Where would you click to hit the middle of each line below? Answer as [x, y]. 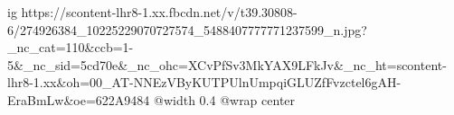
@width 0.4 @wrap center [225, 99]
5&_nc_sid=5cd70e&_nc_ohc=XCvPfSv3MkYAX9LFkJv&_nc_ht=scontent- [227, 64]
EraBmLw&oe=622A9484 [79, 99]
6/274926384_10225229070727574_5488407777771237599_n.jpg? [187, 29]
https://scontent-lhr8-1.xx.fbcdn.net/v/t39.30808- [159, 12]
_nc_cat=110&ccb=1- [71, 47]
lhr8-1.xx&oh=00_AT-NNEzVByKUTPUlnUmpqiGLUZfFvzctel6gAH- [204, 82]
